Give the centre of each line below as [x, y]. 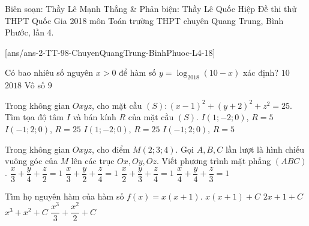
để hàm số [138, 72]
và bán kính [94, 117]
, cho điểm [111, 149]
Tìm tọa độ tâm [34, 117]
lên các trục [93, 161]
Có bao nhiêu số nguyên [49, 72]
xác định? [261, 72]
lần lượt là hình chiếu [265, 149]
